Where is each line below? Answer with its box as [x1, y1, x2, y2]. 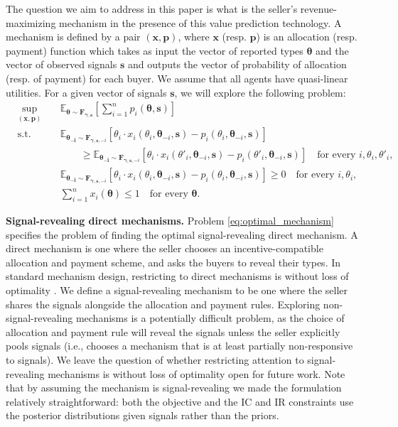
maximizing [6, 15, 56, 30]
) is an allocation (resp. [256, 29, 357, 44]
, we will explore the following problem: [174, 85, 346, 99]
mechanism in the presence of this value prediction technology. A [59, 15, 342, 30]
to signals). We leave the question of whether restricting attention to [6, 352, 304, 367]
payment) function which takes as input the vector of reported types [6, 43, 303, 58]
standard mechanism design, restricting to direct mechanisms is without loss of [6, 269, 349, 283]
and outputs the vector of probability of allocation [127, 57, 347, 72]
